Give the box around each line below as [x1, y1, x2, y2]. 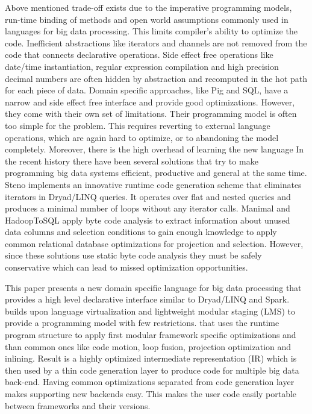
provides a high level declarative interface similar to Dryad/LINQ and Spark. [5, 293, 290, 306]
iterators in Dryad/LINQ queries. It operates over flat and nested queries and [5, 190, 291, 202]
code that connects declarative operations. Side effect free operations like [5, 48, 273, 61]
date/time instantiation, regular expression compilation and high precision [5, 60, 279, 72]
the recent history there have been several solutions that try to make [5, 154, 258, 167]
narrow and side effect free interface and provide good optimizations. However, [5, 95, 295, 108]
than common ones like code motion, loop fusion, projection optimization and [5, 340, 292, 353]
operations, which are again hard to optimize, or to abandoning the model [5, 131, 279, 143]
